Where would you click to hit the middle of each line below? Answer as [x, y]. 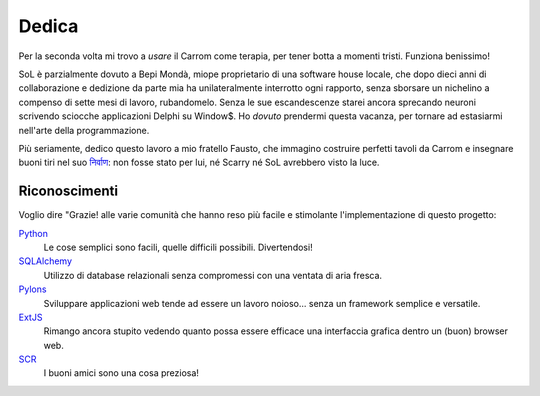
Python [33, 233]
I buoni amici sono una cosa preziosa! [121, 373]
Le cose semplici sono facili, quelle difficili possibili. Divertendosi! [178, 247]
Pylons [32, 289]
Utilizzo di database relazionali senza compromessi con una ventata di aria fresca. [213, 275]
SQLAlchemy [45, 261]
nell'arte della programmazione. [84, 130]
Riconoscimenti [68, 191]
